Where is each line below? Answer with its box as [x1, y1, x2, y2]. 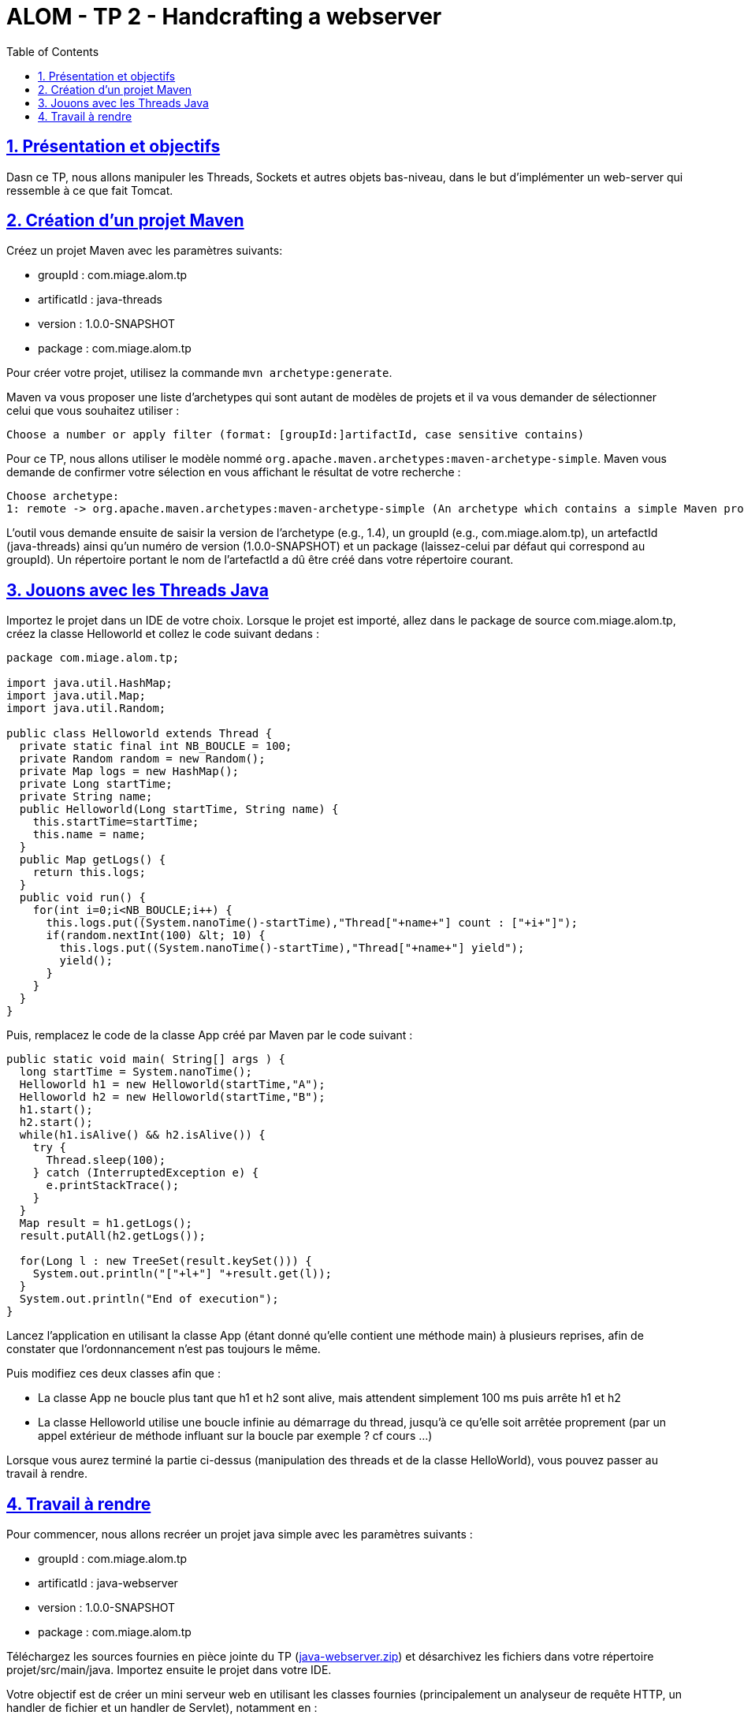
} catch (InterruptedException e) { [32, 1166, 259, 1180]
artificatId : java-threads [38, 293, 162, 307]
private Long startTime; [19, 777, 173, 791]
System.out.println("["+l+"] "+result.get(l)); [32, 1267, 333, 1281]
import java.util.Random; [6, 702, 166, 715]
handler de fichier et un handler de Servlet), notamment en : [6, 1701, 318, 1715]
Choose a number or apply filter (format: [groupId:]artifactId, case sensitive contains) [6, 428, 585, 442]
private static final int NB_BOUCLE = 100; [19, 740, 292, 753]
